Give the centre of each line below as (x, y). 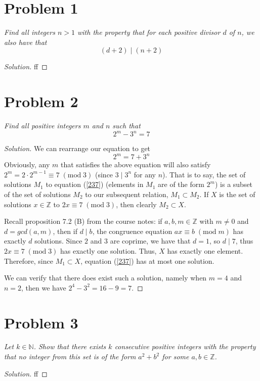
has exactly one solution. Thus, (109, 250)
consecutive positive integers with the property (185, 346)
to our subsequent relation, (127, 194)
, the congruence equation (132, 231)
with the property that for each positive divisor (149, 32)
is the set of (237, 194)
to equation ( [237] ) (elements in (95, 184)
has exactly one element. (205, 250)
